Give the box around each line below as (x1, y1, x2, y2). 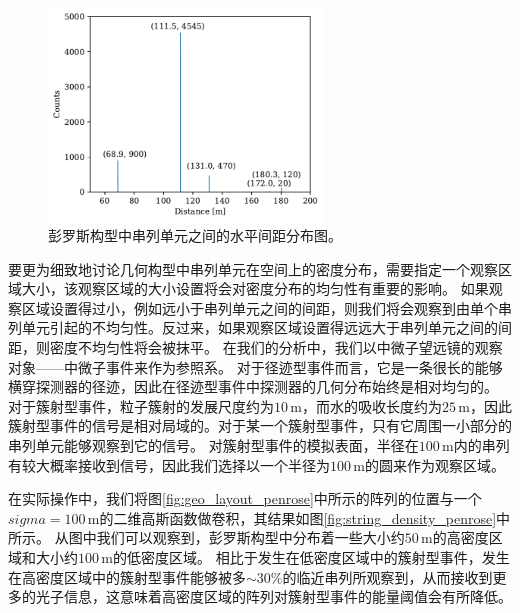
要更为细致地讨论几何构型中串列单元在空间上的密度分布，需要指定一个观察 (8, 258, 498, 279)
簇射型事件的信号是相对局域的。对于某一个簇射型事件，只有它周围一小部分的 (8, 415, 512, 436)
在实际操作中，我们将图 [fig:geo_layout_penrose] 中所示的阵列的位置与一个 (8, 488, 482, 509)
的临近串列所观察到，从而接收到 (282, 566, 493, 587)
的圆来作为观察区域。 (365, 454, 505, 475)
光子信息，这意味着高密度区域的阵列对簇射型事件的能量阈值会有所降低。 (35, 586, 512, 607)
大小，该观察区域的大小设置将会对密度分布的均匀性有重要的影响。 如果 (21, 278, 489, 299)
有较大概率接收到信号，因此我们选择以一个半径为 (8, 454, 330, 475)
